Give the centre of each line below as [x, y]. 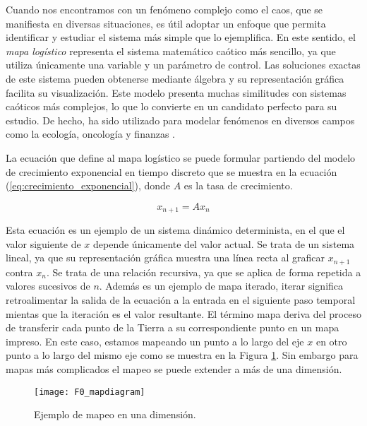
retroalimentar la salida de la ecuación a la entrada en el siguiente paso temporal [181, 300]
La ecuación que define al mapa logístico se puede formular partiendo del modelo [181, 157]
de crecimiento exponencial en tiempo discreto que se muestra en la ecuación [172, 171]
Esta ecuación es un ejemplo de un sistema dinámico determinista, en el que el [175, 230]
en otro [331, 341]
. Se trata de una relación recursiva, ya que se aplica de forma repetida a [204, 272]
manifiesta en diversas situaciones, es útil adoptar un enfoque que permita [166, 23]
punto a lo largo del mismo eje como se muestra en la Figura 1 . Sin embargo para [182, 355]
